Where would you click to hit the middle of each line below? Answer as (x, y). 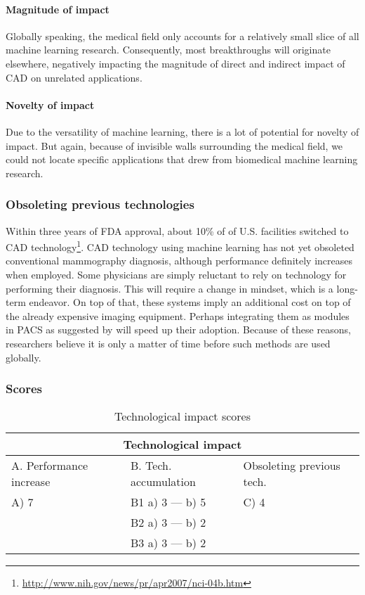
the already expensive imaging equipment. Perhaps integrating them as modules (178, 315)
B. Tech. (151, 466)
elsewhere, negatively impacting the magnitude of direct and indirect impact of (175, 63)
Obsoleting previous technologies (100, 204)
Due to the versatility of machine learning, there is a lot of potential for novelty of (182, 131)
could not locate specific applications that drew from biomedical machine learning (182, 159)
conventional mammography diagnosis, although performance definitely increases (179, 261)
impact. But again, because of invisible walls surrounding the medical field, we (174, 145)
